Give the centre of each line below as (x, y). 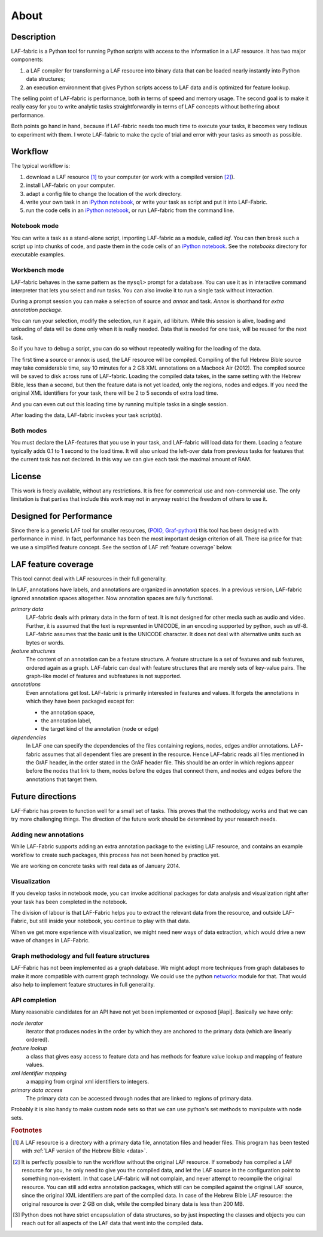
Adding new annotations (48, 834)
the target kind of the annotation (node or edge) (100, 729)
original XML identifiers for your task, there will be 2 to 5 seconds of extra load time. (115, 393)
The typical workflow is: (41, 166)
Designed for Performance (62, 516)
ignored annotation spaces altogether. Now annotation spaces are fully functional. (112, 598)
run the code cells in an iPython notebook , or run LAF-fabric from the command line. (130, 210)
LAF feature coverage (52, 564)
